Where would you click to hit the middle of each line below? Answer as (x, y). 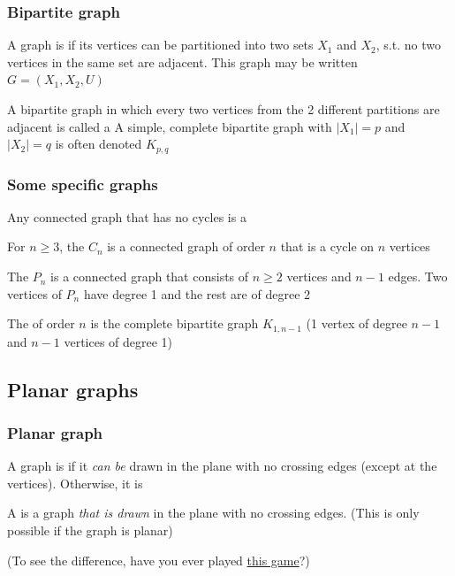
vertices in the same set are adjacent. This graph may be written (182, 61)
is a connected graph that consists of (150, 276)
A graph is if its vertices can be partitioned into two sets (160, 45)
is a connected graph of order (186, 246)
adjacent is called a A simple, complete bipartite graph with (170, 126)
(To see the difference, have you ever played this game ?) (159, 560)
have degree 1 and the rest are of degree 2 (197, 293)
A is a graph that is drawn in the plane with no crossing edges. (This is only (213, 513)
